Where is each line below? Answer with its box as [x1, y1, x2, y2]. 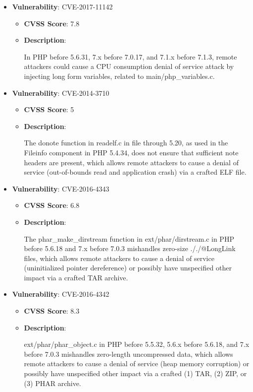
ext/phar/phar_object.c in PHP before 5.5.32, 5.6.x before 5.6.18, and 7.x [24, 339, 250, 349]
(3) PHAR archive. [24, 378, 81, 388]
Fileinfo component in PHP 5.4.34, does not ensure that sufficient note [24, 147, 239, 157]
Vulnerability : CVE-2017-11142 [12, 1, 113, 11]
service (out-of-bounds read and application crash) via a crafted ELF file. [24, 167, 247, 177]
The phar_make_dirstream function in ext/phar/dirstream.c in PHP [24, 233, 234, 244]
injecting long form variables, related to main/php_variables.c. [24, 70, 215, 81]
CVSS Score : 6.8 [24, 200, 80, 210]
